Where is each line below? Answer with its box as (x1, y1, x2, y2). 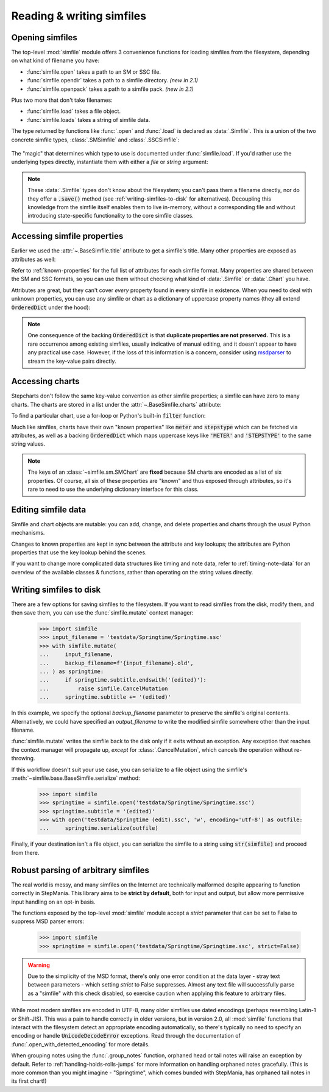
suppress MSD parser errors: (11, 918, 85, 925)
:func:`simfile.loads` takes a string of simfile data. (26, 116, 150, 123)
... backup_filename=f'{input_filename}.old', (39, 659, 194, 666)
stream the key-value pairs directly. (27, 357, 116, 365)
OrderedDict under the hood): (11, 304, 91, 311)
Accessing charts (11, 376, 80, 387)
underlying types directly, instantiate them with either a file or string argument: (11, 159, 208, 166)
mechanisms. (11, 529, 45, 537)
